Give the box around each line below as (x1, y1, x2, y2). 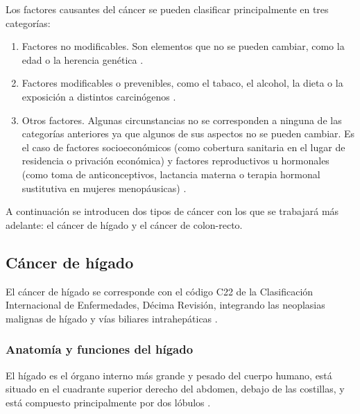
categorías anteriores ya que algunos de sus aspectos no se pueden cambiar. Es (22, 126, 355, 141)
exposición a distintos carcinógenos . (22, 89, 176, 103)
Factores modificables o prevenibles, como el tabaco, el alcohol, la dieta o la (22, 76, 343, 90)
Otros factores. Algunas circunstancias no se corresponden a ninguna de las (22, 112, 342, 127)
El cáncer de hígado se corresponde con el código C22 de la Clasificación (6, 284, 314, 298)
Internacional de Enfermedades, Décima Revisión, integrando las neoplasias (6, 297, 325, 312)
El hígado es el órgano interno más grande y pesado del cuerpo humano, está (6, 368, 332, 382)
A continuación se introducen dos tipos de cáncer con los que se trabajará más (6, 204, 339, 218)
